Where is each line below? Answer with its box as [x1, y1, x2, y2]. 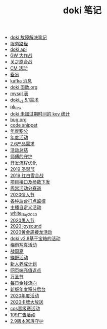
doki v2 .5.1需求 [10, 97, 39, 104]
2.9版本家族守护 [10, 318, 44, 324]
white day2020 [10, 210, 37, 217]
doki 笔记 [63, 5, 102, 16]
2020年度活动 [10, 292, 39, 298]
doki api [10, 46, 27, 52]
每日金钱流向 [10, 280, 37, 286]
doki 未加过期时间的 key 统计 [10, 110, 70, 117]
